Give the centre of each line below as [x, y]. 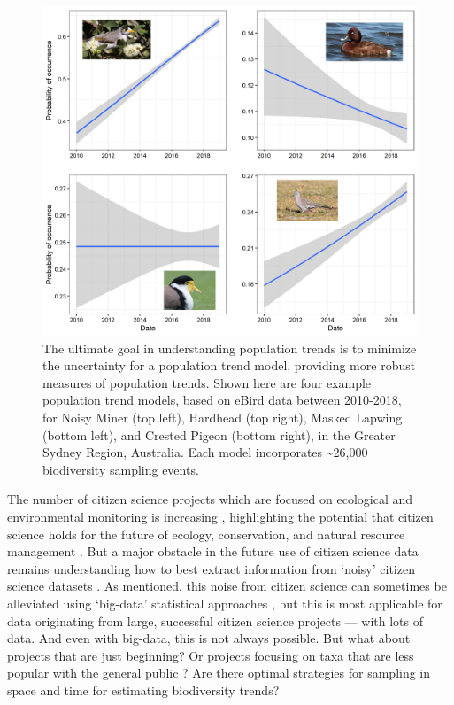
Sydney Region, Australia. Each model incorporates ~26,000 [205, 452]
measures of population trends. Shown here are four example [207, 382]
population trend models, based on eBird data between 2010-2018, [222, 400]
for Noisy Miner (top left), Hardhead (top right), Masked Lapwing [223, 417]
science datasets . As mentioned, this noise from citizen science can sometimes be [227, 586]
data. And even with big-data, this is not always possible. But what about [209, 638]
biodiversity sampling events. [121, 469]
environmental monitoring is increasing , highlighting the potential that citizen [220, 516]
